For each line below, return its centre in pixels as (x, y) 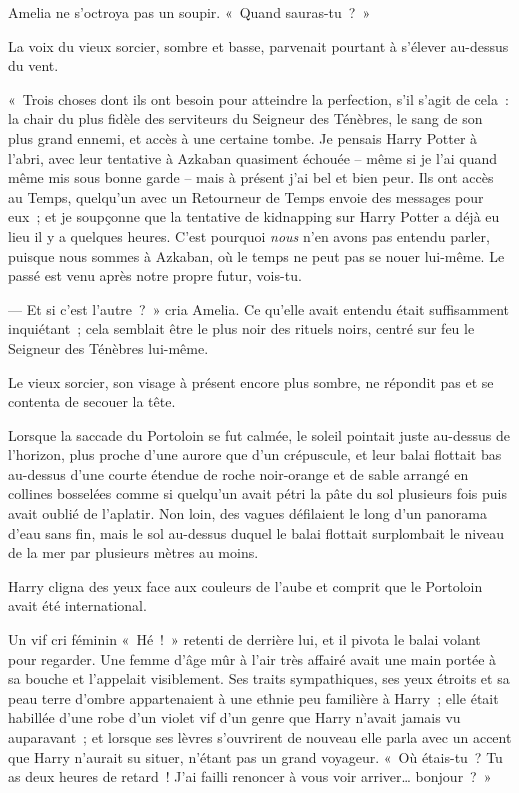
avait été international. (77, 605)
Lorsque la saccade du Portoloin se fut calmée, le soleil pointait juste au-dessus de (259, 434)
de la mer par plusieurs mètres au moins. (133, 552)
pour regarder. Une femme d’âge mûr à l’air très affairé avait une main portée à (252, 658)
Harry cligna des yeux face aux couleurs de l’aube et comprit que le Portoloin (245, 585)
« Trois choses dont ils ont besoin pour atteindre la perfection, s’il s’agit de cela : (258, 98)
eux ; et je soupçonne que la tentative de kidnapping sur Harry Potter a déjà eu (254, 216)
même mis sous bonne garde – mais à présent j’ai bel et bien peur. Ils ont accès (251, 177)
